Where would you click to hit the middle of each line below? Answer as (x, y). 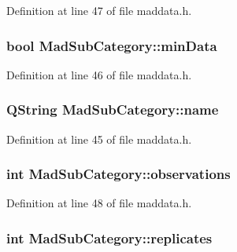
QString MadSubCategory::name (113, 110)
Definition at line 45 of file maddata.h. (99, 139)
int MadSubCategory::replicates (109, 237)
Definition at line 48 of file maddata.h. (99, 203)
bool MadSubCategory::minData (112, 45)
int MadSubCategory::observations (119, 174)
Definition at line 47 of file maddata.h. (99, 10)
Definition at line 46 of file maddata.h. (99, 74)
